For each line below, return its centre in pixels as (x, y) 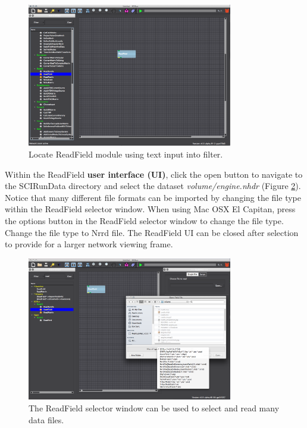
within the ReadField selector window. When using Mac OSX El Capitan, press (150, 209)
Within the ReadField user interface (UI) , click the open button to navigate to (154, 174)
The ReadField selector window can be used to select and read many (154, 407)
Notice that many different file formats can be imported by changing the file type (153, 197)
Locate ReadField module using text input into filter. (126, 154)
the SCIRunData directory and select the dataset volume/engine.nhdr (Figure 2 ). (153, 186)
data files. (46, 419)
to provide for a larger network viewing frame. (89, 244)
